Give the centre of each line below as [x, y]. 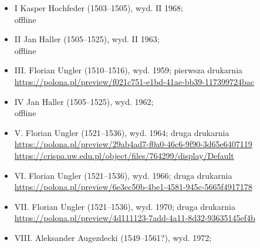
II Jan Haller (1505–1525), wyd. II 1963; [87, 39]
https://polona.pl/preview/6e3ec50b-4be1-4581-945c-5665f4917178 [133, 187]
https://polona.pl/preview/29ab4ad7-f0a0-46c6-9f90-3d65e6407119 [133, 144]
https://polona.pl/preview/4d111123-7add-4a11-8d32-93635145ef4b [135, 218]
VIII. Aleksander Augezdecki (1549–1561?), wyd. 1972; [113, 237]
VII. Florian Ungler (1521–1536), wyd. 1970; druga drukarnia [125, 206]
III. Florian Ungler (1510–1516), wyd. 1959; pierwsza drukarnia [129, 70]
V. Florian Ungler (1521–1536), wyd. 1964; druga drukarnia [122, 132]
